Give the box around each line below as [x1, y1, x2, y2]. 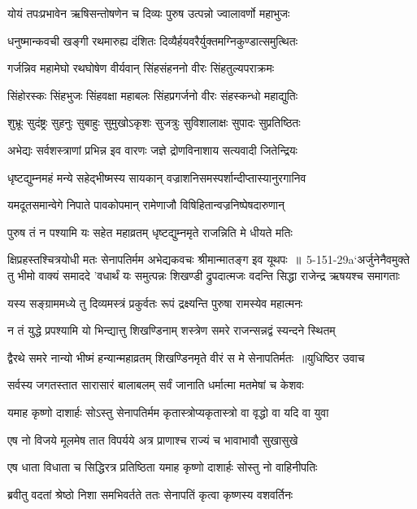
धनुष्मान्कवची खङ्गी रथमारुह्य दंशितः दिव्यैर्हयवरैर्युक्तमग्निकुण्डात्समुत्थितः [7, 32, 298, 49]
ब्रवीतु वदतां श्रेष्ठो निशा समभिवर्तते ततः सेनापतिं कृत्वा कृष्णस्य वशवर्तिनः [7, 485, 293, 502]
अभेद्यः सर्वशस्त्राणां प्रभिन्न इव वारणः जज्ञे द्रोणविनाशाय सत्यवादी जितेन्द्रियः [7, 141, 298, 158]
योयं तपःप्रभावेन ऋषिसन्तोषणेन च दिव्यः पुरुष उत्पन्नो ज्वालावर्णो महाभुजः [7, 5, 290, 21]
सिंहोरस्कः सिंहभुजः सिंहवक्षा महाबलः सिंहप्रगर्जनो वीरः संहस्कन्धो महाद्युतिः [7, 86, 298, 103]
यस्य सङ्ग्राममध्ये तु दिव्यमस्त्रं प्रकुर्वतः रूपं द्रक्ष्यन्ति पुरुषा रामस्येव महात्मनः [7, 294, 303, 311]
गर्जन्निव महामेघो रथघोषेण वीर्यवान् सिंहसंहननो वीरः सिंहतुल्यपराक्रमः [7, 59, 275, 77]
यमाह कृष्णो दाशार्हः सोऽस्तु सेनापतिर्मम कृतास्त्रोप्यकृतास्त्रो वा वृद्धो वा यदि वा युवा [7, 403, 329, 420]
